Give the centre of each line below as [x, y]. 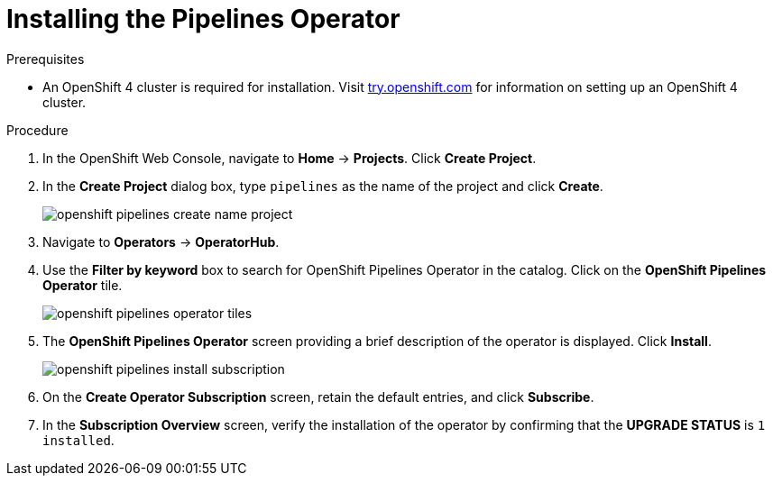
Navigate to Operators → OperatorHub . [161, 241]
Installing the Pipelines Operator [203, 19]
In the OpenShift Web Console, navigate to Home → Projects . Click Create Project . [290, 158]
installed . [78, 440]
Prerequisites [46, 59]
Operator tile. [83, 285]
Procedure [37, 130]
